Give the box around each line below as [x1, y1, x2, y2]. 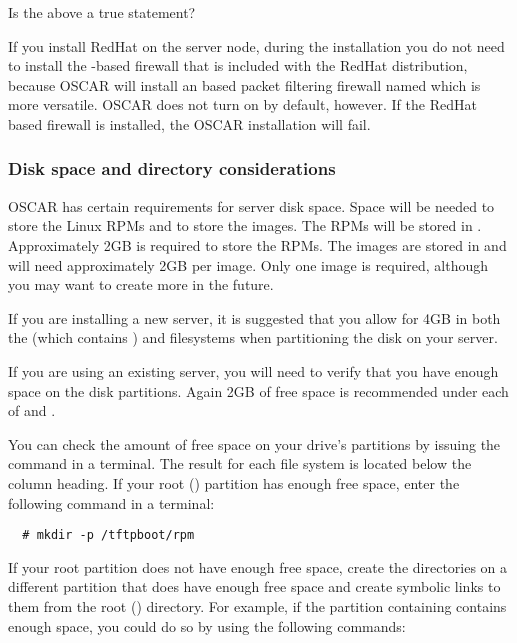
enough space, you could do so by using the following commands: [8, 615, 406, 636]
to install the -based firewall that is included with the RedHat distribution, [8, 55, 468, 76]
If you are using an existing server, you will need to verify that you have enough [8, 360, 499, 381]
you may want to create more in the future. [8, 274, 274, 295]
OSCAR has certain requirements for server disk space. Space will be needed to [8, 195, 495, 216]
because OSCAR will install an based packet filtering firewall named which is [8, 74, 481, 95]
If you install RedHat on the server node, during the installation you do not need [8, 35, 505, 56]
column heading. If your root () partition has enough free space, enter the [8, 472, 460, 493]
